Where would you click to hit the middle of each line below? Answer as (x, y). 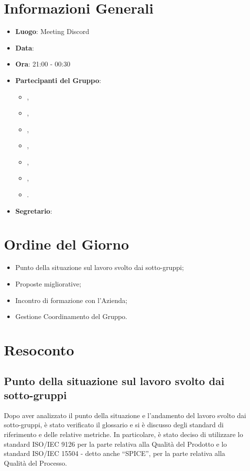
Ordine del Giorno (67, 244)
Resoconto (39, 349)
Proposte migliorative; (48, 283)
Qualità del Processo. (35, 463)
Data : (25, 47)
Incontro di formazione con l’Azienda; (71, 300)
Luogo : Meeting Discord (52, 31)
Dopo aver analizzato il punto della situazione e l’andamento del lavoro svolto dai (125, 415)
